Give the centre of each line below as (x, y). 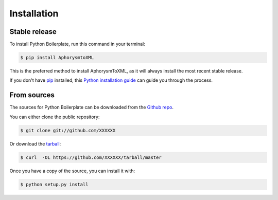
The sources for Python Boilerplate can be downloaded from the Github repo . (92, 107)
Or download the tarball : (35, 143)
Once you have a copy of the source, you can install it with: (72, 171)
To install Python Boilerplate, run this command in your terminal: (77, 44)
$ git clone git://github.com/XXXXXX (68, 130)
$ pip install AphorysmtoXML (57, 58)
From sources (32, 95)
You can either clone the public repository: (55, 117)
